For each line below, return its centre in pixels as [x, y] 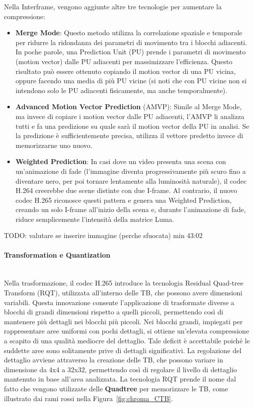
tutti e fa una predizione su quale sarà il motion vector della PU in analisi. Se [132, 126]
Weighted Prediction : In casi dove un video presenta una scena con [121, 161]
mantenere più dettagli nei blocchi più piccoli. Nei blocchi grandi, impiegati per [123, 321]
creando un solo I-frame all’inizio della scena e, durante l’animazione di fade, [131, 209]
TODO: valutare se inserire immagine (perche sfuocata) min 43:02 [103, 235]
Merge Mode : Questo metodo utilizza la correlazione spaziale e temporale [129, 33]
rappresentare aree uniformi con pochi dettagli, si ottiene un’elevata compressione [127, 331]
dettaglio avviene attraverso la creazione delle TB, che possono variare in [114, 360]
